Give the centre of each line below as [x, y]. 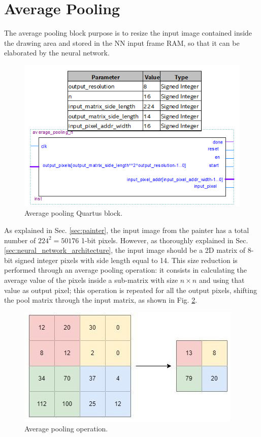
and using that [222, 280]
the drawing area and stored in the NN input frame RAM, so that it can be [122, 42]
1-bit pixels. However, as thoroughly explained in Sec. [165, 240]
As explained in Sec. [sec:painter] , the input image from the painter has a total [127, 230]
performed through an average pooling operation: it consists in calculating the [126, 270]
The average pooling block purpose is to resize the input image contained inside [128, 33]
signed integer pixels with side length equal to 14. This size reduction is [126, 260]
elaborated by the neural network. [57, 53]
